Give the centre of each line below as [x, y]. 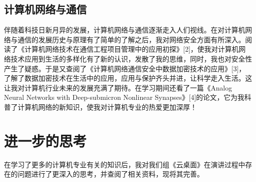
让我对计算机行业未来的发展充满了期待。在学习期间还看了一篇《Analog [118, 87]
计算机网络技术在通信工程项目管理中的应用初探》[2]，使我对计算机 [131, 49]
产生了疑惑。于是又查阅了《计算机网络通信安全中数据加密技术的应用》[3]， [125, 68]
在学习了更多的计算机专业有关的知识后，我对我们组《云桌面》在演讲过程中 [125, 164]
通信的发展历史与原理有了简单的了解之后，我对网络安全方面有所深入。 [131, 39]
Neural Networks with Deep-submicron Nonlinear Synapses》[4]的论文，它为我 [124, 97]
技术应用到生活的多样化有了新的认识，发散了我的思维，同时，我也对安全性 [131, 58]
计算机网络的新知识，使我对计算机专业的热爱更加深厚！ [107, 106]
